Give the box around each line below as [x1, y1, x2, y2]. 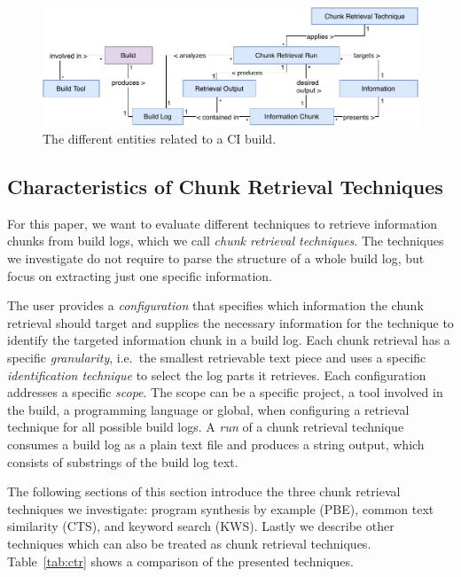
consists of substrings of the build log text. [7, 452, 238, 471]
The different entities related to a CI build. [43, 129, 277, 148]
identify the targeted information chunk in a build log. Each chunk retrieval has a [7, 331, 450, 349]
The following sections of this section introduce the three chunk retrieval [7, 482, 401, 501]
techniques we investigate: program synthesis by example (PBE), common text [7, 499, 434, 518]
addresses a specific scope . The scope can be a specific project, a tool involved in [7, 383, 443, 402]
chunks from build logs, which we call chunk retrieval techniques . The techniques [7, 231, 444, 250]
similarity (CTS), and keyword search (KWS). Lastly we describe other [7, 517, 395, 535]
